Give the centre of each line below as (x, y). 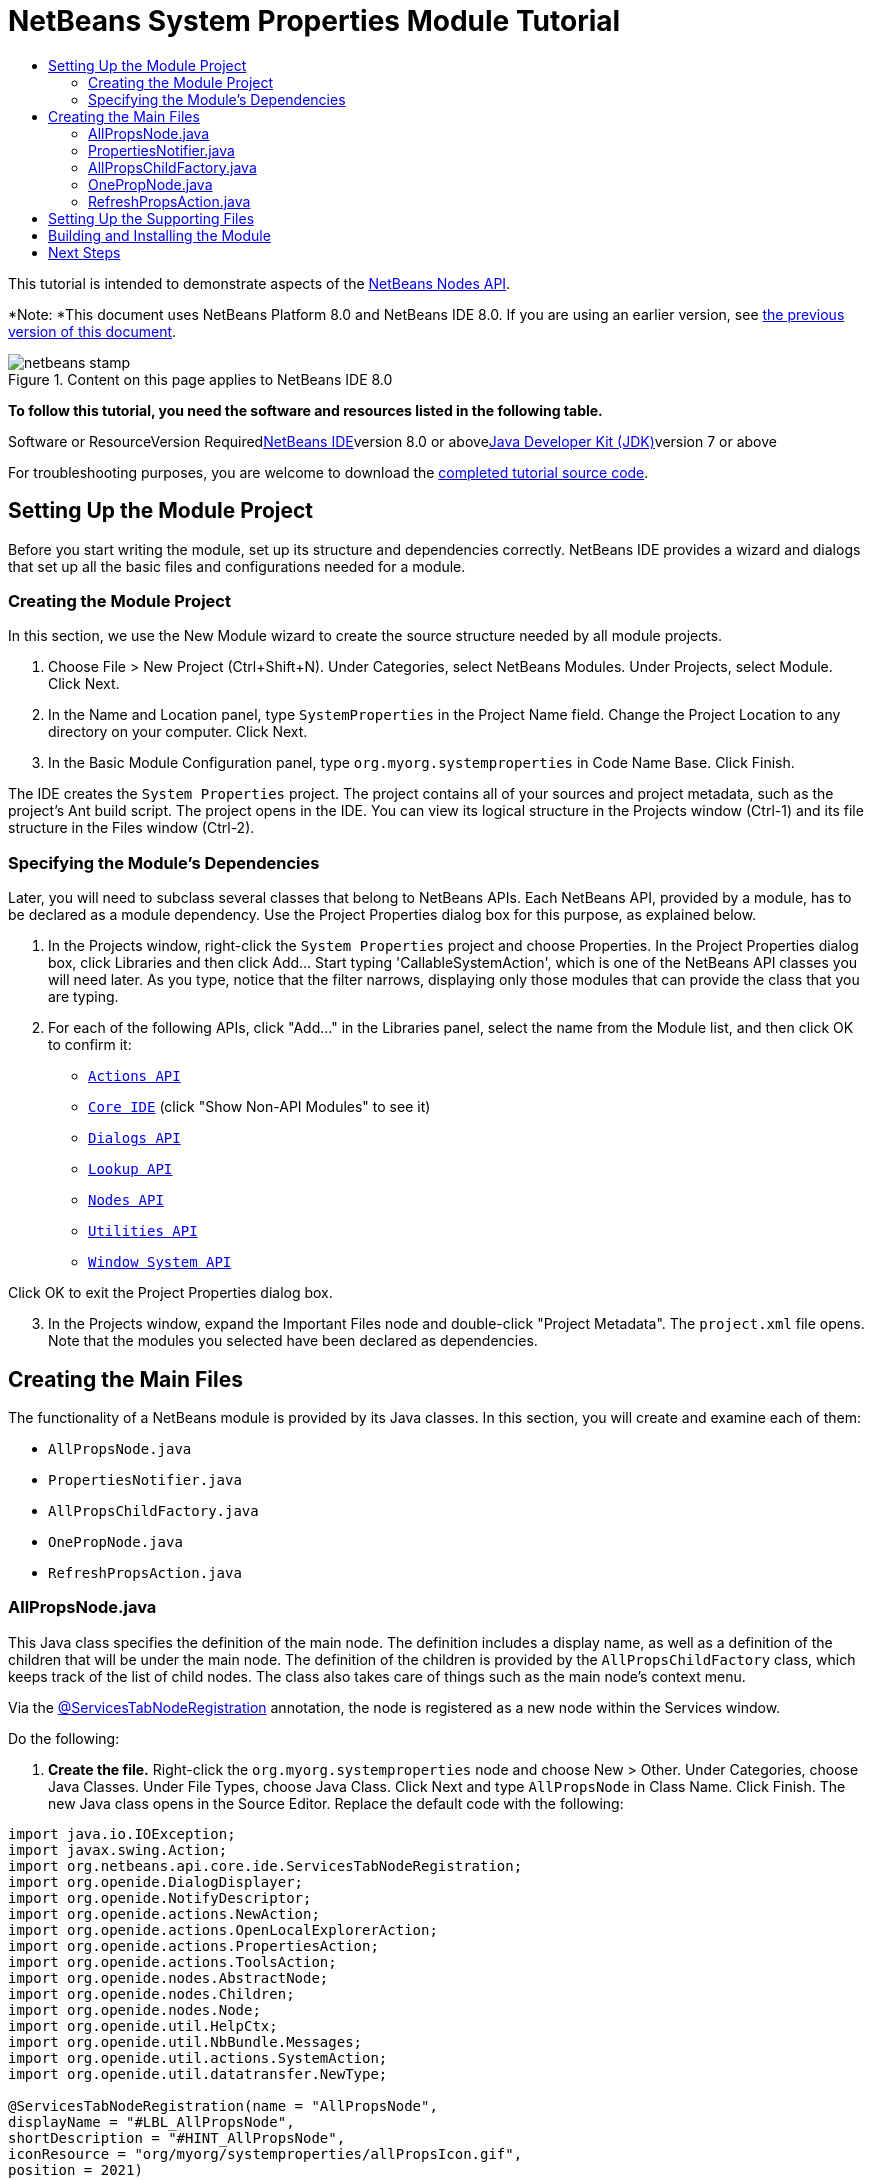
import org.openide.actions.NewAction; (164, 1913)
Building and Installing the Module (159, 235)
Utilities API (143, 1231)
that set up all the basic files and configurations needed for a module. (237, 566)
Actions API (134, 1076)
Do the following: (64, 1738)
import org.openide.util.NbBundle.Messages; (185, 2041)
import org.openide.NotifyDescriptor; (160, 1897)
